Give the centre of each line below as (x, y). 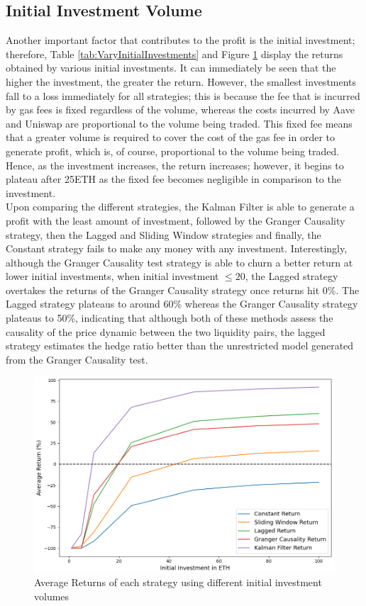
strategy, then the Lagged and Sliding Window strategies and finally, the (163, 234)
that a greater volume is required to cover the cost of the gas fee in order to (171, 137)
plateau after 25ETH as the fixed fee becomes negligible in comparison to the (173, 179)
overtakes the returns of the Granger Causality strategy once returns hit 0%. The (183, 290)
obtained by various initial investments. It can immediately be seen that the (171, 68)
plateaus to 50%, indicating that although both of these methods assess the (170, 318)
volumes (52, 596)
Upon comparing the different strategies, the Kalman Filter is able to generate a (180, 207)
